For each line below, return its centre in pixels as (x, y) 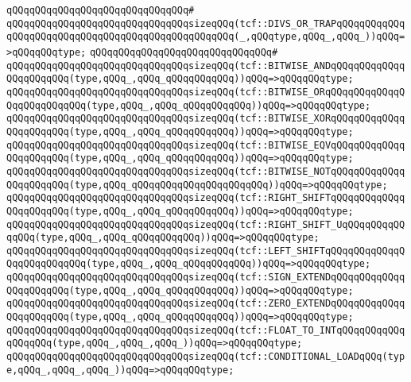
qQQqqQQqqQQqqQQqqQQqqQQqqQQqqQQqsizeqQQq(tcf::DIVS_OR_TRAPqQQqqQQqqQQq (206, 23)
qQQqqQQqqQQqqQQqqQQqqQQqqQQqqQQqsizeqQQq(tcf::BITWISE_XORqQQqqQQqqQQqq (206, 119)
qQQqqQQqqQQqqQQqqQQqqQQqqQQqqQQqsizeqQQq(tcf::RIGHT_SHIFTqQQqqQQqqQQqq (206, 198)
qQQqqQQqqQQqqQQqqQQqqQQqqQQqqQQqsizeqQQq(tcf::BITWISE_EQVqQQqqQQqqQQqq (206, 145)
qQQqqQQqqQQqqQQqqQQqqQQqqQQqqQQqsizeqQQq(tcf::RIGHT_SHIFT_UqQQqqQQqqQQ (206, 224)
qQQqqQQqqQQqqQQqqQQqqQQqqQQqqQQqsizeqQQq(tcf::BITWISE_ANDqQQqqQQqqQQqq (206, 66)
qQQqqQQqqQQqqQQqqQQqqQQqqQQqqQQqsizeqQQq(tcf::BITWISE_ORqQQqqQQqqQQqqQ (206, 92)
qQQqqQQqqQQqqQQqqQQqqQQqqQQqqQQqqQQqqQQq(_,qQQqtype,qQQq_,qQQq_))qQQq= (206, 37)
